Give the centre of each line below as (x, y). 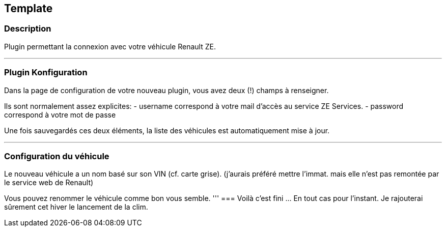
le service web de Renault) (49, 183)
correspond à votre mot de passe (60, 114)
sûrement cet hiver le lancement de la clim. (76, 207)
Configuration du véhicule (57, 156)
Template (29, 8)
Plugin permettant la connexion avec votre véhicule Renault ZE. (110, 46)
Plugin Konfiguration (46, 73)
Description (28, 29)
